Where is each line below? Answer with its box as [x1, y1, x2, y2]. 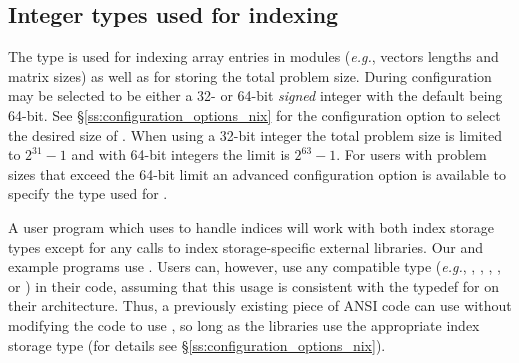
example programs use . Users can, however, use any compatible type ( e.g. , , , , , [8, 256, 501, 277]
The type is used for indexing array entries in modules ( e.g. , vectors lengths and [8, 46, 499, 67]
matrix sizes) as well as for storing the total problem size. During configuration [8, 65, 492, 86]
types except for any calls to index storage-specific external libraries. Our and [8, 236, 484, 257]
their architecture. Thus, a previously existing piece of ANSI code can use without [8, 295, 512, 316]
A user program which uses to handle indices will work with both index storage [8, 216, 494, 237]
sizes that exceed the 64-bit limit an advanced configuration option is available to [8, 163, 507, 184]
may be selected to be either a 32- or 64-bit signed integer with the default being [8, 85, 503, 106]
